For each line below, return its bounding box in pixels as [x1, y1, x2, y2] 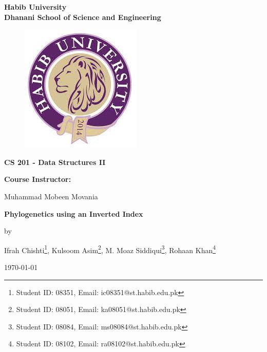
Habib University [4, 2, 67, 12]
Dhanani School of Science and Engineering [4, 11, 161, 22]
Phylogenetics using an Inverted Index [4, 208, 143, 219]
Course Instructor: [4, 174, 71, 184]
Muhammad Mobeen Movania [4, 191, 98, 201]
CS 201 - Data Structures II [4, 156, 106, 167]
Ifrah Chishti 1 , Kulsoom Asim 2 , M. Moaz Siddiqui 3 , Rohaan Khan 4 [4, 243, 216, 255]
